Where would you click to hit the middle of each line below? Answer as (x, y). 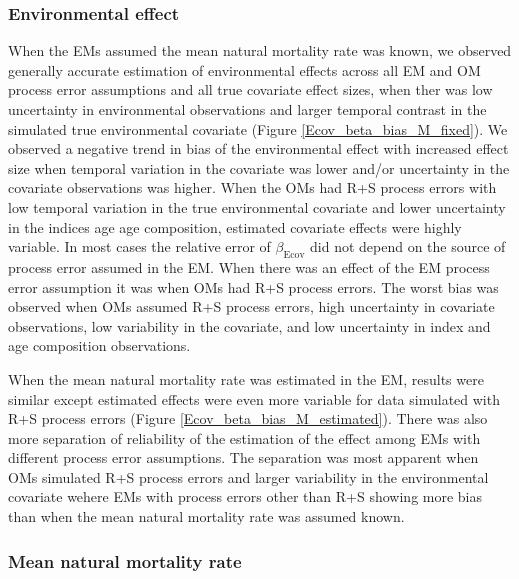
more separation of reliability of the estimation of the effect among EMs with (244, 437)
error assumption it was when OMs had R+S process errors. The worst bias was (253, 286)
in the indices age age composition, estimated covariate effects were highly (235, 226)
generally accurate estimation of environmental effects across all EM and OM (244, 69)
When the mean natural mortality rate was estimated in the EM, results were (246, 378)
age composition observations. (99, 345)
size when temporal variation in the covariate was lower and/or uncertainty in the (259, 167)
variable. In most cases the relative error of (139, 246)
